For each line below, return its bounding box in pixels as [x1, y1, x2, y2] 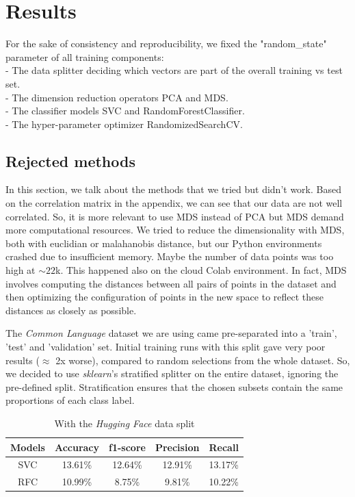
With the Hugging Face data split [54, 416, 195, 430]
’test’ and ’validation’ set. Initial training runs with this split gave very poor [5, 340, 326, 354]
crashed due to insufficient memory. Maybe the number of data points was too [5, 249, 334, 264]
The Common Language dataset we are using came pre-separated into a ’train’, [5, 326, 337, 340]
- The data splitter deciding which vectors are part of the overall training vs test [5, 63, 343, 77]
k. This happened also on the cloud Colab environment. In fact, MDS [55, 263, 347, 277]
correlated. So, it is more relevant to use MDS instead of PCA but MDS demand [5, 209, 344, 223]
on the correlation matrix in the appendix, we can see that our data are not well [5, 196, 343, 210]
